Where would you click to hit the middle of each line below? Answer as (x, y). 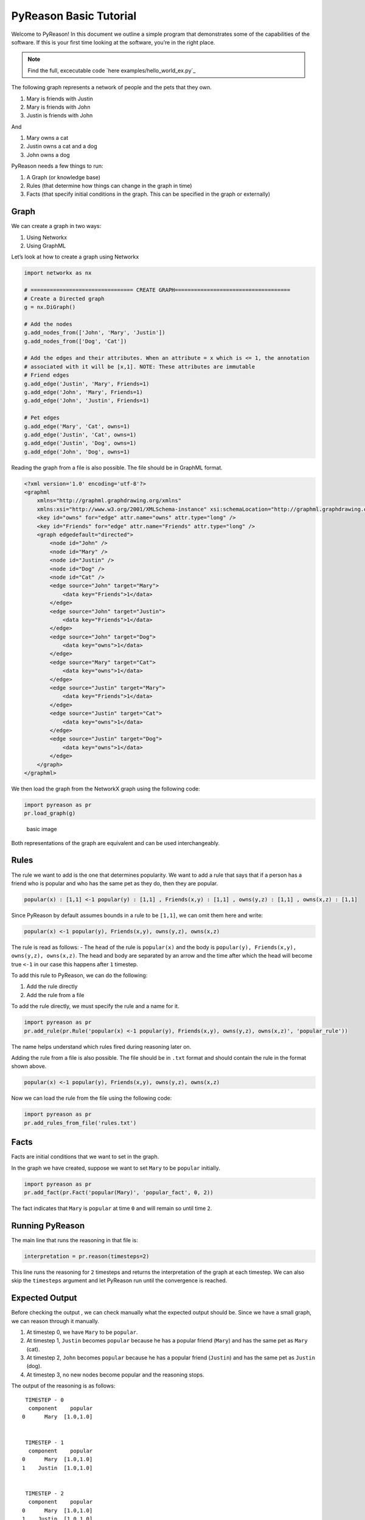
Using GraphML (46, 246)
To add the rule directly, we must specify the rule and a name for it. (95, 1006)
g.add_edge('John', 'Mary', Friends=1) (83, 392)
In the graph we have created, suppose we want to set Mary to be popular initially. (116, 1168)
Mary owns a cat (47, 138)
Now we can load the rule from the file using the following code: (92, 1098)
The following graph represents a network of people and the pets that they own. (112, 88)
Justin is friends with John (60, 116)
